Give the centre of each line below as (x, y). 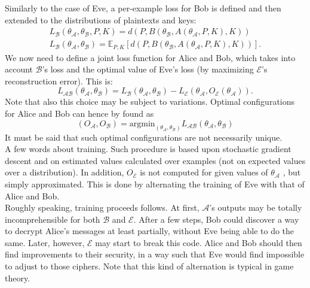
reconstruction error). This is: (59, 81)
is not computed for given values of (204, 172)
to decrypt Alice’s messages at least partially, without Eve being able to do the (150, 231)
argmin (142, 124)
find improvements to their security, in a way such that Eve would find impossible (155, 254)
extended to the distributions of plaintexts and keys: (101, 19)
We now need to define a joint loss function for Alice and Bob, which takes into (150, 57)
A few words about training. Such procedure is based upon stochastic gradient (148, 149)
